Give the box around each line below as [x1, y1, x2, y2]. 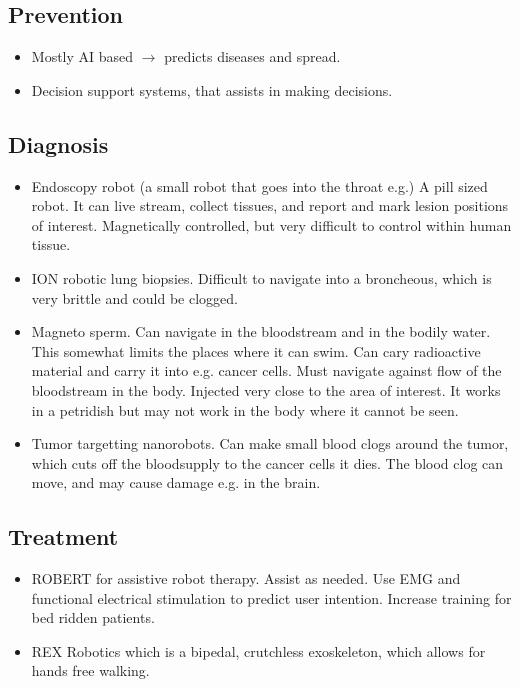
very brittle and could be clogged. [31, 287, 239, 308]
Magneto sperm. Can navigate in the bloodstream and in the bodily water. [31, 321, 491, 342]
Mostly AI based [31, 46, 134, 67]
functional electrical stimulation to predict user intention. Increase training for [31, 587, 512, 608]
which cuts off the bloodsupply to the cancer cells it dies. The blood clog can [31, 452, 504, 473]
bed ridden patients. [31, 607, 155, 628]
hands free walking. [31, 660, 150, 681]
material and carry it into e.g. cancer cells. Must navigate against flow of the [31, 360, 502, 381]
